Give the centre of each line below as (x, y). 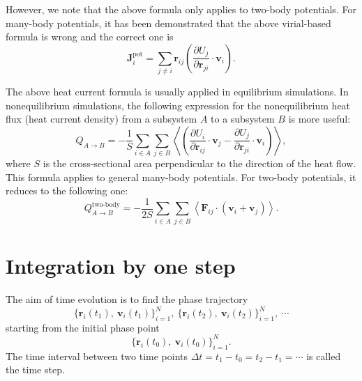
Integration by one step (121, 265)
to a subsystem (243, 119)
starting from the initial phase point (83, 327)
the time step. (35, 370)
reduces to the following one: (67, 190)
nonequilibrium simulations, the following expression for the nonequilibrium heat (178, 105)
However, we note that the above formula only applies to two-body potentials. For (181, 9)
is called (324, 356)
